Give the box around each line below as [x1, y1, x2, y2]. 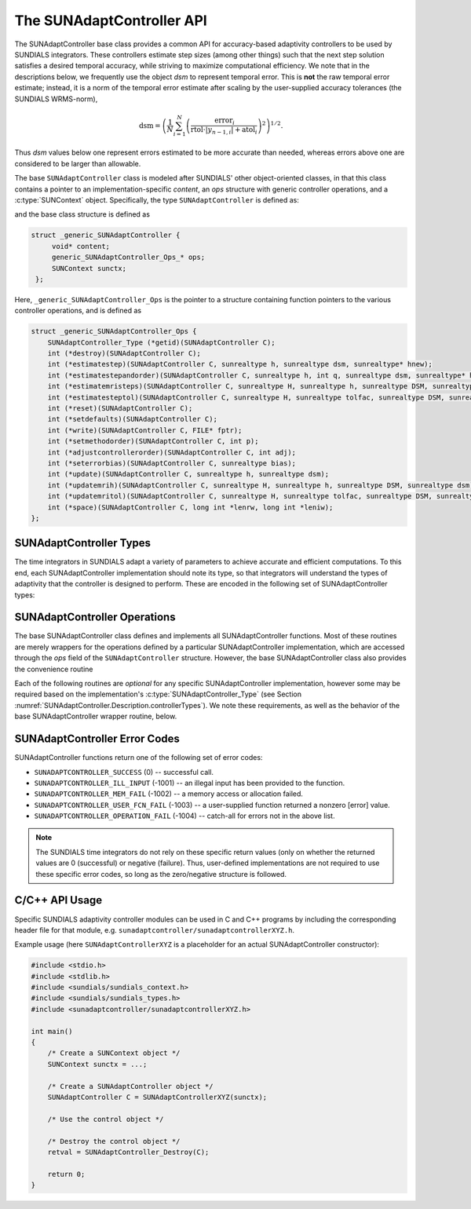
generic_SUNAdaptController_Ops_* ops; [51, 253, 206, 262]
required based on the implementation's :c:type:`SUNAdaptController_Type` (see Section [14, 689, 302, 699]
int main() [31, 1027, 73, 1036]
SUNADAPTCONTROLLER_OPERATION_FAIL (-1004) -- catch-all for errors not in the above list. [34, 811, 335, 820]
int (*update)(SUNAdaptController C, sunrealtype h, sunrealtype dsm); [47, 469, 330, 479]
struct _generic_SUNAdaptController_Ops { [31, 327, 197, 336]
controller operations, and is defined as [14, 306, 141, 316]
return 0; [47, 1170, 86, 1178]
